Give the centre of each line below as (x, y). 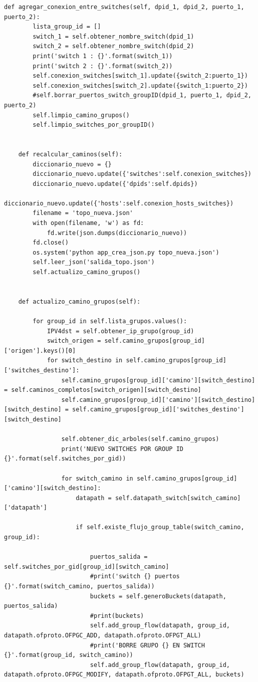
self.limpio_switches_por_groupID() (94, 125)
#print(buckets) (117, 616)
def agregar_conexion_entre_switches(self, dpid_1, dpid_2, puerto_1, (124, 7)
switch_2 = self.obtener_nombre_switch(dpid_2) (113, 46)
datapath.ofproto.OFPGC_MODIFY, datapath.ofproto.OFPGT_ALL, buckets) (124, 675)
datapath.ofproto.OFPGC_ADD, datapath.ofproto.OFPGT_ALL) (103, 635)
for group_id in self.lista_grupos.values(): (110, 321)
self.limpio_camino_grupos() (81, 115)
